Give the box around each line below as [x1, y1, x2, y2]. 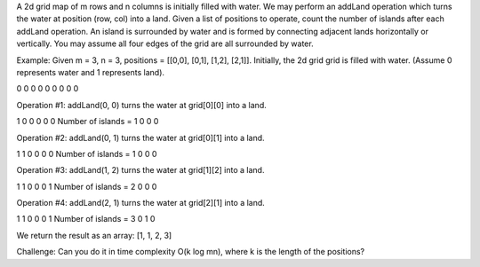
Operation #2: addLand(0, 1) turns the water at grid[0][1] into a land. [16, 132, 266, 143]
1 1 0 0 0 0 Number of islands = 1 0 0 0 [16, 148, 157, 159]
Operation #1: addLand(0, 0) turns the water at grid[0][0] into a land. [16, 99, 267, 110]
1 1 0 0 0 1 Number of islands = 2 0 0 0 [16, 181, 157, 192]
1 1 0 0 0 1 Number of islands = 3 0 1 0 [16, 214, 156, 224]
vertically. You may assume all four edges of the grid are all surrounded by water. [16, 38, 315, 49]
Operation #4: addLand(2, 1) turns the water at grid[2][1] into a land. [16, 198, 266, 208]
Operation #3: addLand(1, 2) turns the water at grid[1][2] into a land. [16, 165, 265, 176]
